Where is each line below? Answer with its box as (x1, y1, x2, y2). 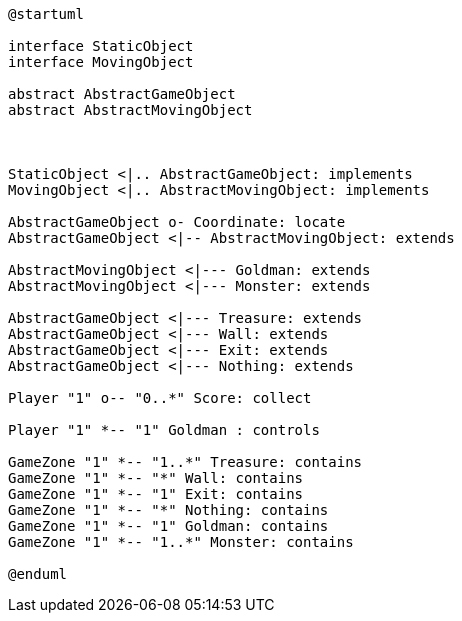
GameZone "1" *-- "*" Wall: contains (8, 470, 304, 486)
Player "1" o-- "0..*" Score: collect (8, 390, 312, 406)
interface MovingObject (8, 54, 194, 70)
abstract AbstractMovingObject (8, 102, 253, 118)
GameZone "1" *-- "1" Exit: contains (8, 486, 304, 502)
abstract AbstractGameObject (8, 86, 236, 102)
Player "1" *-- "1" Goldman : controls (8, 422, 320, 438)
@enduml (8, 566, 68, 582)
